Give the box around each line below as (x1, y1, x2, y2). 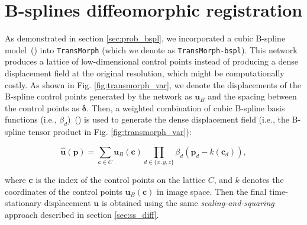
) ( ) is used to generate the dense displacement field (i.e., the (67, 113, 289, 126)
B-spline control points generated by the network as (5, 90, 192, 102)
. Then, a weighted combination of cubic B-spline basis (86, 101, 285, 114)
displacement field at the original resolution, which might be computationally (5, 66, 285, 79)
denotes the (242, 173, 284, 186)
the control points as (5, 101, 79, 114)
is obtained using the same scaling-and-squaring (101, 197, 274, 209)
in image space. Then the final (157, 185, 267, 197)
